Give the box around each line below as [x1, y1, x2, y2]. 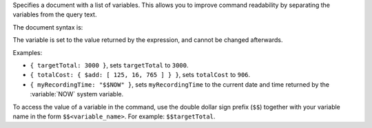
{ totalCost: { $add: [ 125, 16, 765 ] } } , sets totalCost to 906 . [30, 71, 251, 79]
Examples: [12, 48, 43, 56]
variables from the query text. [12, 10, 97, 19]
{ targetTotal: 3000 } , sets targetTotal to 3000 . [30, 61, 189, 69]
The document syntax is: [12, 23, 83, 31]
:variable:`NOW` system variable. [30, 90, 124, 98]
